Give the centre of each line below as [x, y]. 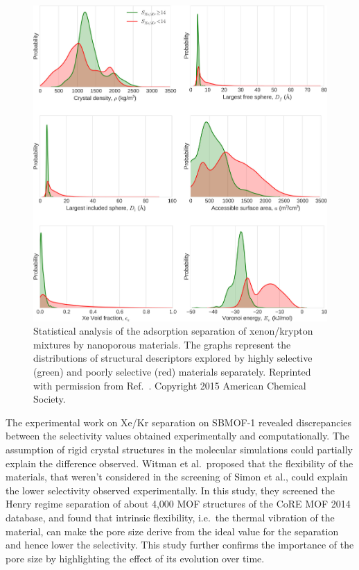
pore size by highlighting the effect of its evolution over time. [135, 558]
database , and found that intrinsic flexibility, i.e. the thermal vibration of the [170, 517]
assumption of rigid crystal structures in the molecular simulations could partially [179, 449]
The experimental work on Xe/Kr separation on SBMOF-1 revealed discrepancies [178, 422]
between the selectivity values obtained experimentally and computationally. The [178, 436]
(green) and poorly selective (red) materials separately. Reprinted [172, 371]
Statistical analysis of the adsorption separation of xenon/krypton [173, 331]
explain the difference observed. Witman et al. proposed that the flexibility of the [179, 463]
